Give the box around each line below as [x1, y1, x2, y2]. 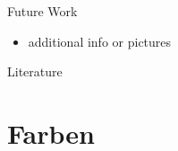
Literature [7, 62, 63, 81]
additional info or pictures [28, 31, 172, 50]
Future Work [7, 2, 78, 20]
